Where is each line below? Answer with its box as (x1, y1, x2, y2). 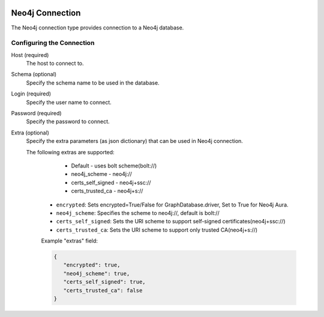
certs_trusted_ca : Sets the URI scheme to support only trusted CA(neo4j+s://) (56, 226, 258, 234)
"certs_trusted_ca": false (63, 287, 143, 294)
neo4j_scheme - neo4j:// (71, 171, 132, 178)
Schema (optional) (11, 71, 57, 78)
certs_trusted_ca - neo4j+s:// (71, 187, 143, 195)
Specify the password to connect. (26, 118, 110, 125)
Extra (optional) (11, 129, 49, 136)
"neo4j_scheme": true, (63, 270, 130, 277)
